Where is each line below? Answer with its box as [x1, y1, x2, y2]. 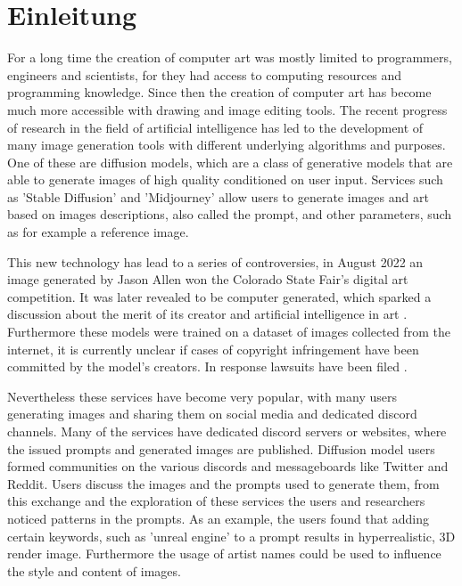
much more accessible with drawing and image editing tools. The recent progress [7, 100, 448, 118]
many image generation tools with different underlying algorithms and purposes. [7, 135, 446, 154]
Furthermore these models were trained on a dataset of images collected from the [7, 322, 450, 341]
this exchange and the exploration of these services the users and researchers [7, 492, 425, 510]
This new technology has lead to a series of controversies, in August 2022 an [7, 252, 424, 271]
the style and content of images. [7, 561, 181, 580]
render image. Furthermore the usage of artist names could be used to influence [7, 544, 441, 563]
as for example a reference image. [7, 223, 189, 241]
